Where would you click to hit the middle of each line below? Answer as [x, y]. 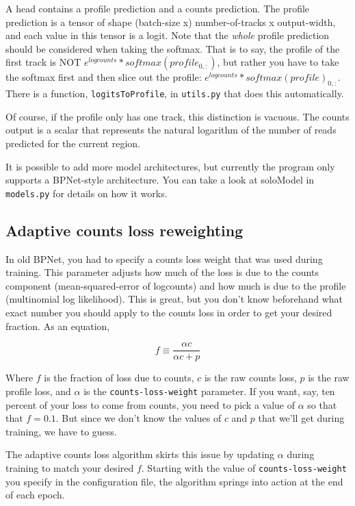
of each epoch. [35, 495]
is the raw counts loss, [250, 378]
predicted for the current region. [73, 143]
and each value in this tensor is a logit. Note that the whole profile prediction [168, 35]
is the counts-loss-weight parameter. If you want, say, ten [209, 391]
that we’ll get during [301, 418]
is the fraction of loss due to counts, [119, 378]
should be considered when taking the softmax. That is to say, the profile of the [173, 48]
